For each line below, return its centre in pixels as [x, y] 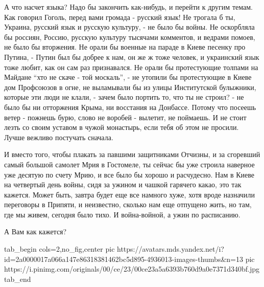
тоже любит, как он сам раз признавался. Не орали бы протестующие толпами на [131, 67]
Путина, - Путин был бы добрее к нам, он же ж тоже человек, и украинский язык [132, 57]
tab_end [18, 279]
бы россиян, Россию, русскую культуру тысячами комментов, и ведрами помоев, [130, 37]
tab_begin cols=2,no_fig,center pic [59, 249]
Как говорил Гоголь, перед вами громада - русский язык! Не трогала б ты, [120, 17]
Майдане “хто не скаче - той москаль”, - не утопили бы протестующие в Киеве [128, 77]
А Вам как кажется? [35, 231]
